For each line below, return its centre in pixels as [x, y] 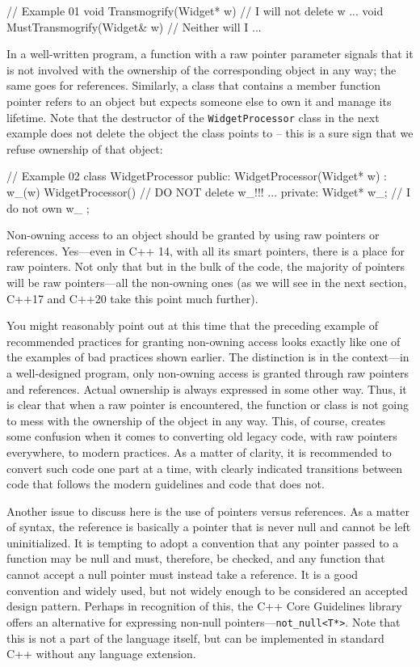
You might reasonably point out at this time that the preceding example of [192, 325]
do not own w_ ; [48, 207]
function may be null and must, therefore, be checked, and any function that [196, 558]
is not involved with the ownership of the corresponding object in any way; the [202, 69]
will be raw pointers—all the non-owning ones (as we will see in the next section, [207, 282]
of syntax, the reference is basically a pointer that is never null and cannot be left [209, 527]
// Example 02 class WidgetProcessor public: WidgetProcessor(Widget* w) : [197, 176]
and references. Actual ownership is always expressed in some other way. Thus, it [207, 388]
